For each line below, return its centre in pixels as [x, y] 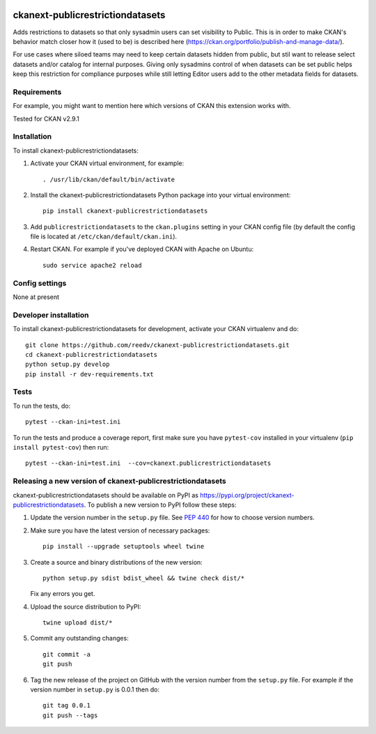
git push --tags [70, 715]
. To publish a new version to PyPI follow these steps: [160, 505]
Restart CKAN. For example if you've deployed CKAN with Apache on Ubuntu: [142, 249]
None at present [36, 297]
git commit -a [66, 654]
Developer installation [51, 315]
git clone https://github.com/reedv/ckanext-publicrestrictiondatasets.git [157, 345]
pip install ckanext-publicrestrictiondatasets [125, 211]
